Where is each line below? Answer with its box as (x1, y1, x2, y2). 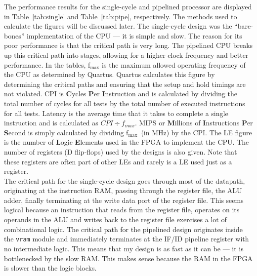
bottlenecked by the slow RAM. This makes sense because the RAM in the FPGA (4, 253, 253, 263)
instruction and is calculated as (4, 118, 98, 128)
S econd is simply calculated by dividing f (4, 127, 128, 137)
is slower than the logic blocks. (4, 263, 97, 273)
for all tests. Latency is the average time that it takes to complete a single (4, 108, 228, 118)
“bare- (234, 21, 253, 31)
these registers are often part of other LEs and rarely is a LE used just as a (4, 156, 232, 166)
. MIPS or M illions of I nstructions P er (134, 118, 253, 128)
